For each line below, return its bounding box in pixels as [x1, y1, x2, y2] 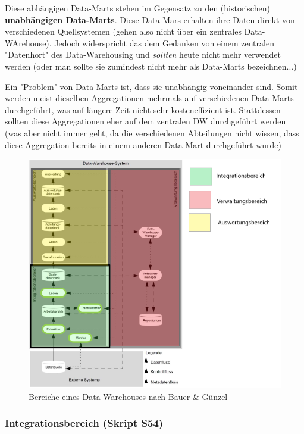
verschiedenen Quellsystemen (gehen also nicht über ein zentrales [5, 25, 242, 38]
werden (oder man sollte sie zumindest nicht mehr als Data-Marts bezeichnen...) [5, 60, 297, 72]
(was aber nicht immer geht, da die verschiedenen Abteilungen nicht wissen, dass [5, 126, 299, 139]
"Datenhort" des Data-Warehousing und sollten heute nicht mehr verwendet [5, 48, 281, 61]
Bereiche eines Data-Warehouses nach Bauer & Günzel [29, 390, 228, 402]
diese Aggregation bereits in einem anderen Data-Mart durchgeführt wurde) [5, 138, 281, 151]
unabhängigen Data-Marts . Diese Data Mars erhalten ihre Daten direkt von [5, 13, 295, 26]
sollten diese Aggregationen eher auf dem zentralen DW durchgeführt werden [5, 115, 286, 127]
